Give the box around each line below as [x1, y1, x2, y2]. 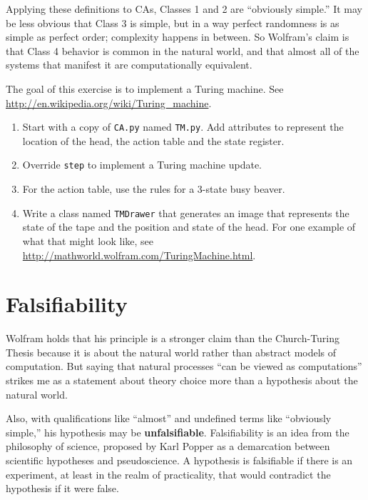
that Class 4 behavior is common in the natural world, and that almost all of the [6, 43, 359, 58]
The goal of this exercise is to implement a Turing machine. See [6, 81, 284, 96]
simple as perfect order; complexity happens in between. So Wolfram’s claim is [6, 29, 349, 44]
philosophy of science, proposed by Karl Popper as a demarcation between [6, 439, 330, 454]
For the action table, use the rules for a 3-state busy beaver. [22, 181, 285, 196]
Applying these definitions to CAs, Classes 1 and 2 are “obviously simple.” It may [6, 1, 362, 16]
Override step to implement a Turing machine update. [22, 157, 262, 172]
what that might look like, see [22, 233, 154, 248]
